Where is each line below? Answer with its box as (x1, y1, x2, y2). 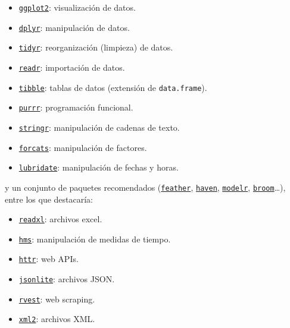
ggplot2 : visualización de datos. (18, 1, 136, 13)
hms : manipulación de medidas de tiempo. (18, 232, 171, 245)
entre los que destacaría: (5, 193, 93, 205)
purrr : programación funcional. (18, 101, 133, 113)
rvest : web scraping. (18, 292, 95, 305)
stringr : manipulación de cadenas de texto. (18, 121, 180, 133)
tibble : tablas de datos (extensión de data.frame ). (18, 81, 207, 93)
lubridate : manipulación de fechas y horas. (18, 161, 179, 174)
